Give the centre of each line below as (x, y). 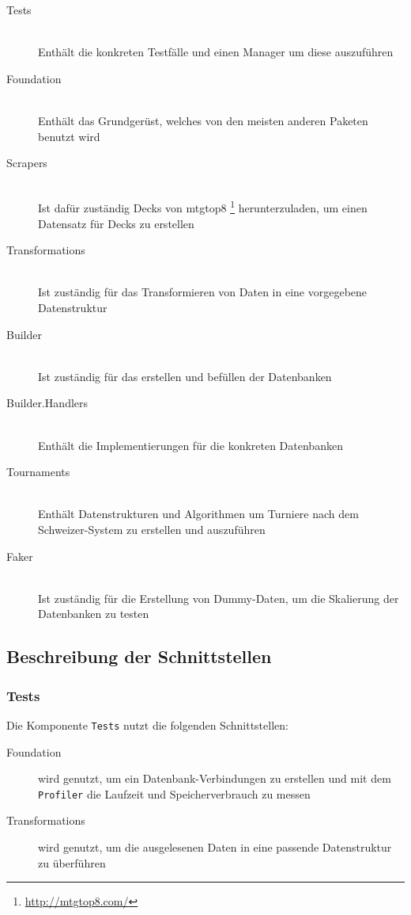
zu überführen (72, 862)
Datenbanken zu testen (94, 614)
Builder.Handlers (47, 403)
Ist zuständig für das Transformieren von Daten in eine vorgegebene (203, 292)
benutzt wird (69, 136)
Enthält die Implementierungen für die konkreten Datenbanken (190, 445)
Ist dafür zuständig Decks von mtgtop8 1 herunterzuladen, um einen (203, 206)
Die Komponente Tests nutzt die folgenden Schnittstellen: (147, 724)
